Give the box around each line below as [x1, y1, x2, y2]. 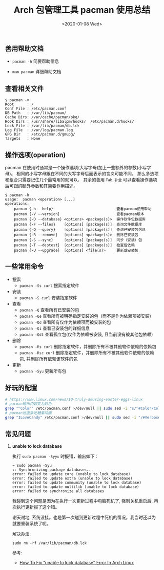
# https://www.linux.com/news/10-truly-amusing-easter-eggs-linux [5, 397, 143, 402]
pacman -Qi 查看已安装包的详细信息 [19, 325, 90, 331]
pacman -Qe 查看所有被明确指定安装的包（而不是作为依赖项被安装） [19, 313, 154, 319]
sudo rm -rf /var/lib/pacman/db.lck [12, 541, 87, 546]
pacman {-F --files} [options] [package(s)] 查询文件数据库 [14, 222, 143, 227]
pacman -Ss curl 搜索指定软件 [19, 282, 80, 288]
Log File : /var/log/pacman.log [5, 128, 73, 132]
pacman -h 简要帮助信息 [12, 58, 60, 64]
